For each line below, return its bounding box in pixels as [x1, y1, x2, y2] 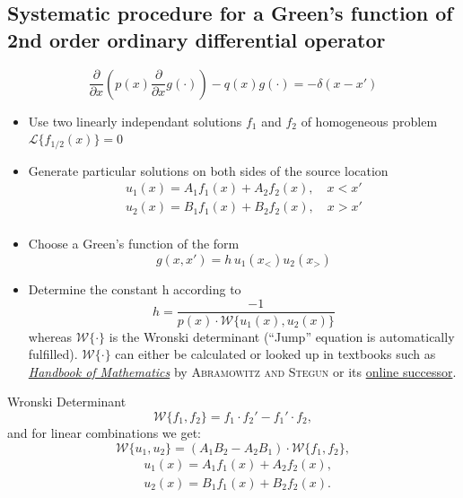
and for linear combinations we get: [7, 423, 201, 441]
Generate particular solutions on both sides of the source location [28, 161, 389, 179]
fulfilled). [28, 345, 78, 363]
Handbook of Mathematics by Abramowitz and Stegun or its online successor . [28, 362, 457, 380]
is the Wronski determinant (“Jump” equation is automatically [109, 327, 455, 345]
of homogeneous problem [301, 111, 438, 130]
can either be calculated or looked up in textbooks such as [115, 345, 436, 363]
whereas [28, 327, 73, 345]
